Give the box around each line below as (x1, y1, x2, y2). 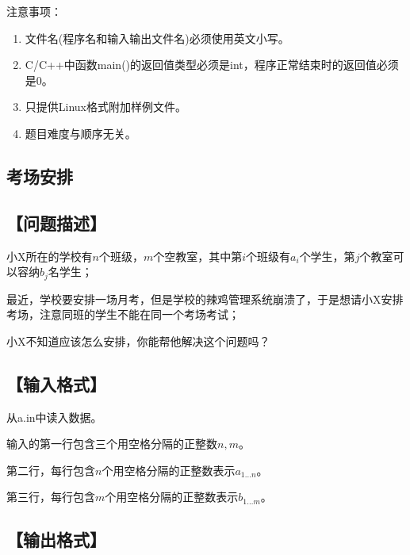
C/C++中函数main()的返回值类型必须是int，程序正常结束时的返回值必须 (25, 56, 399, 73)
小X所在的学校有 (6, 247, 93, 264)
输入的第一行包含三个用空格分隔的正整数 (6, 435, 217, 452)
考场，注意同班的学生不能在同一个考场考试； (6, 306, 239, 323)
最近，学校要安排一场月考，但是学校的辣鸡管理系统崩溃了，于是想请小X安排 (6, 290, 404, 307)
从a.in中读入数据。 (6, 408, 102, 425)
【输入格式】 (6, 371, 106, 396)
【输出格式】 (6, 527, 106, 552)
